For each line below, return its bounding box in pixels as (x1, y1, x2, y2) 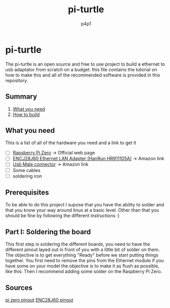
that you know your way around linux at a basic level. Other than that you (5, 207, 159, 214)
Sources (5, 283, 33, 292)
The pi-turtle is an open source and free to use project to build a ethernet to (5, 61, 165, 67)
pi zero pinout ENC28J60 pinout (5, 297, 73, 303)
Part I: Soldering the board (5, 227, 91, 236)
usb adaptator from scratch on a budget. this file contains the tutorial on (5, 66, 157, 72)
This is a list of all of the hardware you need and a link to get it (5, 140, 137, 146)
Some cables (12, 167, 41, 173)
